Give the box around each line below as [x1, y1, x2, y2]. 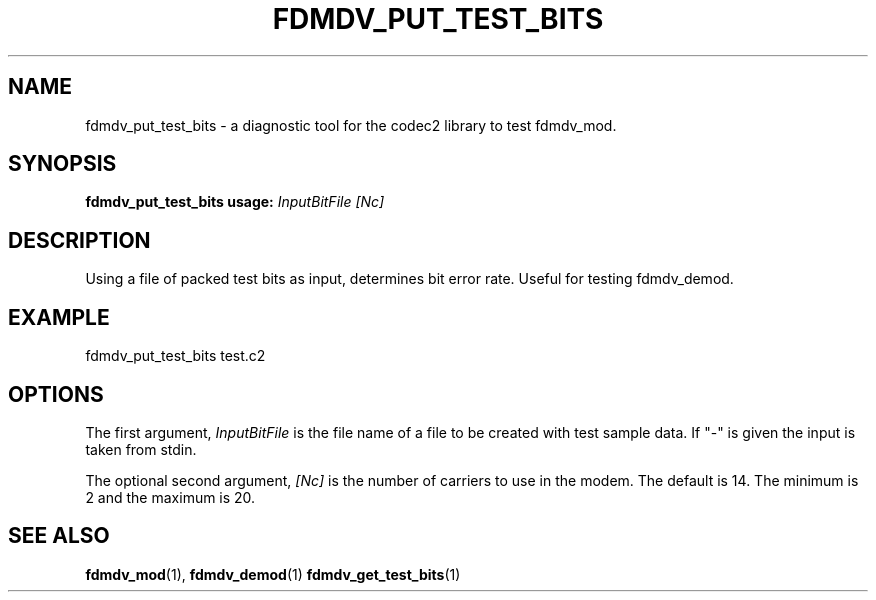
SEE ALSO [8, 523, 110, 549]
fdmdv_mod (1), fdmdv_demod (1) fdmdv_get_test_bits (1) [85, 565, 461, 583]
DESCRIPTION [8, 227, 151, 253]
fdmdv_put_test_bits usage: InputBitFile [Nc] [85, 193, 385, 211]
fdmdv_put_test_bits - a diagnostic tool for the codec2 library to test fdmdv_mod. [85, 116, 617, 134]
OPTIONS [8, 381, 104, 407]
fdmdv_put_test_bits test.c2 [85, 347, 266, 365]
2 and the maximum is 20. [85, 488, 256, 506]
